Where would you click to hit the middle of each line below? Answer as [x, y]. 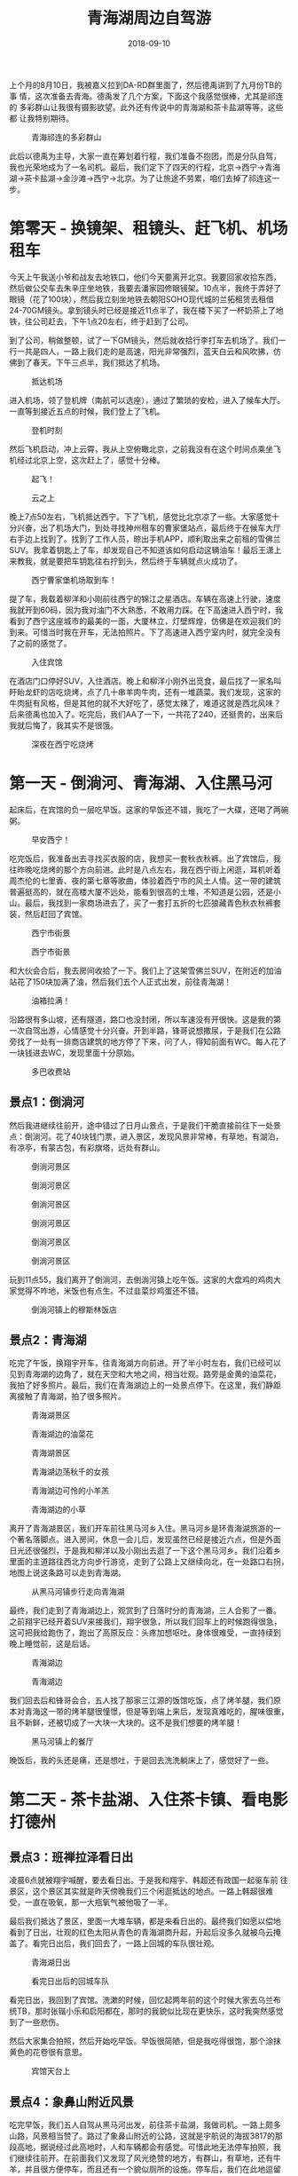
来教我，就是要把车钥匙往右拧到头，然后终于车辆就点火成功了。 [125, 561]
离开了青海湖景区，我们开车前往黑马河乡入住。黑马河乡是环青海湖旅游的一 [145, 1529]
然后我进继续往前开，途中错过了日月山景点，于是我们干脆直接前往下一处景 [145, 1125]
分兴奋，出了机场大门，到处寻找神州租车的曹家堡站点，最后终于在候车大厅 [145, 527]
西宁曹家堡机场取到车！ [74, 580]
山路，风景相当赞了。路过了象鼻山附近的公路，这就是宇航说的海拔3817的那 [146, 2136]
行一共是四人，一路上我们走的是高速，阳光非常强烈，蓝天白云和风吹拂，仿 [145, 351]
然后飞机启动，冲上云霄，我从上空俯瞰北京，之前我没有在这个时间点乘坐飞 [145, 448]
